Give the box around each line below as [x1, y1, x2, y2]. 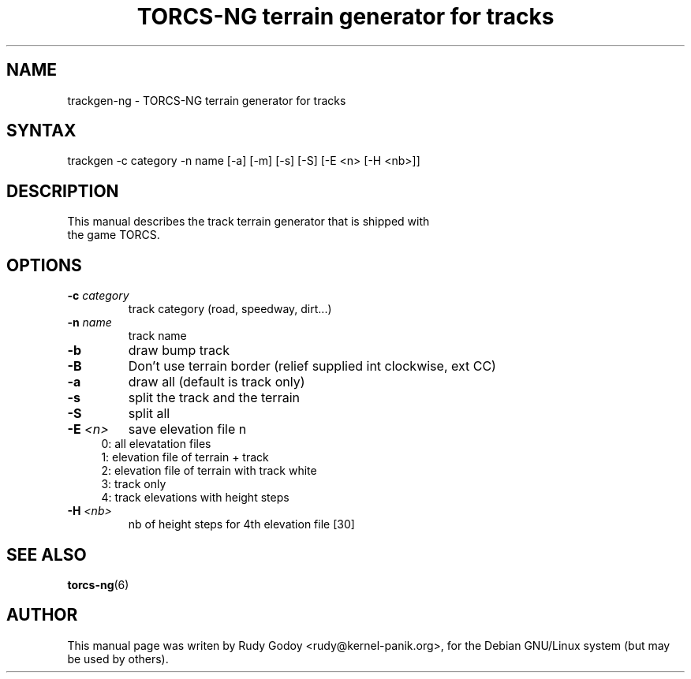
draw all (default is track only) [128, 374, 305, 390]
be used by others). [67, 651, 169, 666]
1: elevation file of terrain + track [101, 450, 269, 464]
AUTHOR [6, 605, 78, 625]
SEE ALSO [6, 544, 87, 565]
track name [128, 329, 187, 343]
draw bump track [128, 342, 230, 359]
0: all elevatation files [101, 437, 211, 451]
